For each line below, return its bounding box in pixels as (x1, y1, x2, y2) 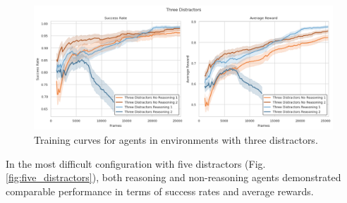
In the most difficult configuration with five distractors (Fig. (6, 156, 266, 171)
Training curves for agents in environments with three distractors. (34, 132, 318, 147)
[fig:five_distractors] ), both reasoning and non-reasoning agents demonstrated (6, 170, 341, 185)
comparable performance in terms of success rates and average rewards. (6, 183, 314, 198)
